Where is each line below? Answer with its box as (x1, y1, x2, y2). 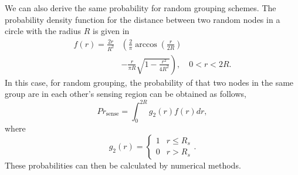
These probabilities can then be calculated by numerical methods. (5, 159, 241, 171)
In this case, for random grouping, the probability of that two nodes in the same (5, 76, 294, 88)
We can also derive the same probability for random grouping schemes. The (5, 2, 276, 14)
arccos (135, 40, 157, 49)
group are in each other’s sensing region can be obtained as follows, (5, 87, 246, 100)
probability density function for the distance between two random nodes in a (5, 13, 280, 25)
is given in (93, 25, 130, 37)
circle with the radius (5, 25, 82, 37)
